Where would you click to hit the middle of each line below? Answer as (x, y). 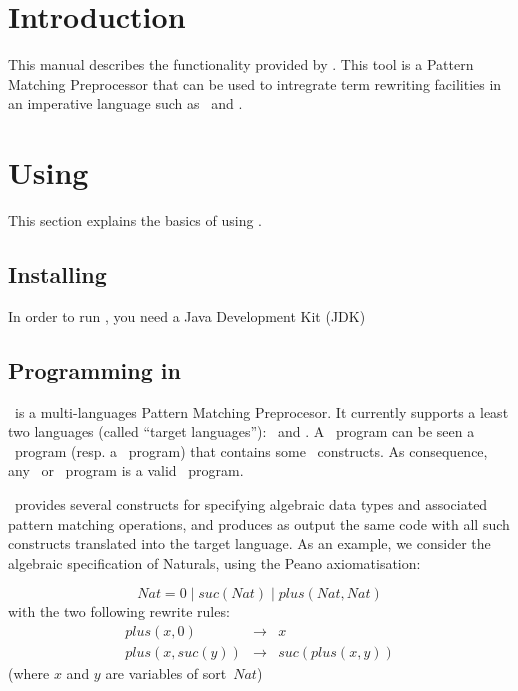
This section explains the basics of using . (135, 220)
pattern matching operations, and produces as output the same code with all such (259, 523)
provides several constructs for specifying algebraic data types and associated (251, 504)
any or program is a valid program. (126, 470)
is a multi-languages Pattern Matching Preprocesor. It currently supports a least (261, 411)
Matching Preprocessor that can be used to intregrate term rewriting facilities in (255, 83)
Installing (57, 274)
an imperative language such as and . (125, 103)
